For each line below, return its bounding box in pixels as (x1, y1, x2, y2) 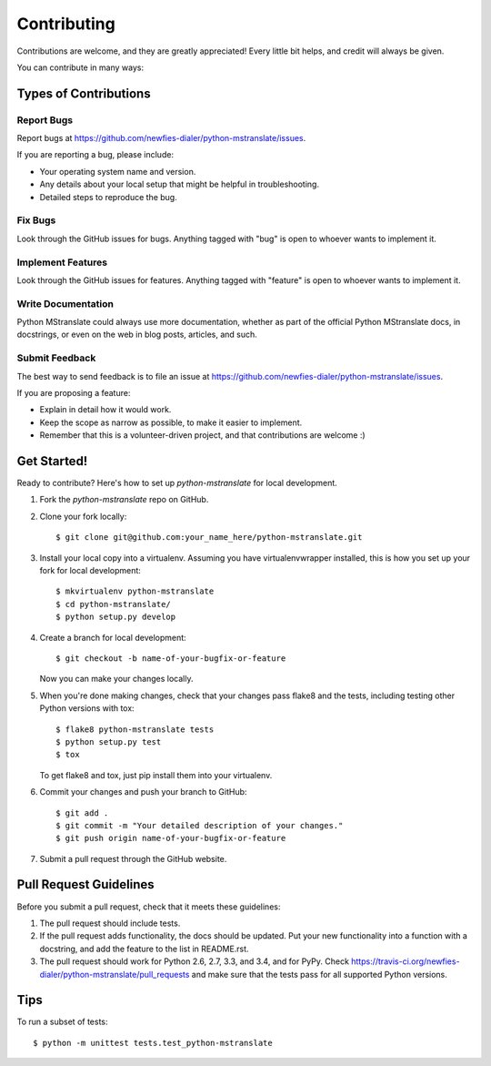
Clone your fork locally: (39, 511, 127, 522)
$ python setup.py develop (55, 612, 176, 623)
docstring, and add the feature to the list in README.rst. (39, 943, 249, 954)
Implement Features (16, 256, 108, 269)
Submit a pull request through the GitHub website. (39, 853, 227, 864)
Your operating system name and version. (39, 166, 196, 177)
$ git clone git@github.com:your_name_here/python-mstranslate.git (55, 533, 363, 543)
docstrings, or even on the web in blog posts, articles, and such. (16, 329, 258, 340)
